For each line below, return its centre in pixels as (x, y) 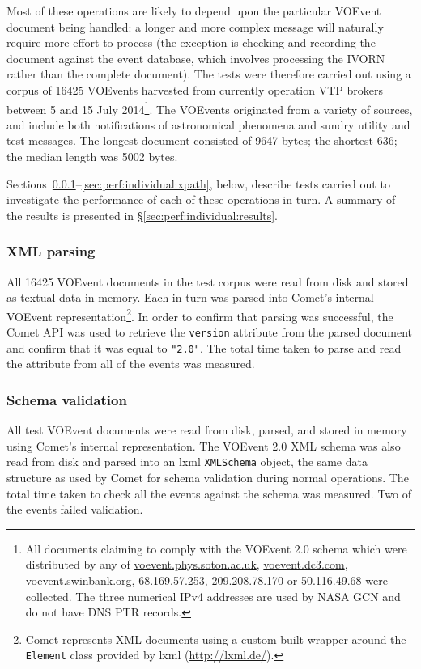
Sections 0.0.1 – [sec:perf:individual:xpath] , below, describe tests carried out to (198, 183)
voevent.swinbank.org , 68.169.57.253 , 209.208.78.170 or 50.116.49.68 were (206, 580)
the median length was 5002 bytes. (92, 156)
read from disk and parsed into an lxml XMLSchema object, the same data (187, 462)
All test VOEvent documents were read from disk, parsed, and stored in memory (207, 430)
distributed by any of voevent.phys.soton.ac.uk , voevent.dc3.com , (187, 564)
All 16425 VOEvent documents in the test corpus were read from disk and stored (208, 281)
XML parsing (51, 251)
